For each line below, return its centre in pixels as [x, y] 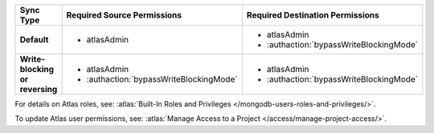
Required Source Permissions [124, 15]
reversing [39, 89]
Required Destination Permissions [313, 15]
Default [34, 40]
